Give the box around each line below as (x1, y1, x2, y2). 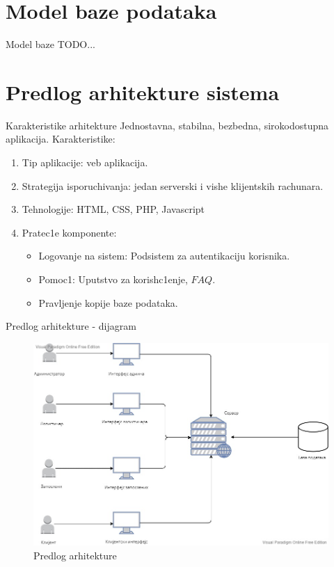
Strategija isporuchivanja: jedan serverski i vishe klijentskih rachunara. (22, 178, 324, 193)
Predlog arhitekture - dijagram (6, 319, 136, 333)
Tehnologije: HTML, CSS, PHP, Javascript (22, 202, 205, 216)
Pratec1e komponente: (22, 225, 117, 239)
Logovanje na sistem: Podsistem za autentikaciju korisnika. (38, 248, 290, 263)
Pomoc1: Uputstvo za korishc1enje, (38, 272, 188, 286)
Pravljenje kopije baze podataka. (38, 295, 178, 310)
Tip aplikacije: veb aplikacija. (22, 155, 148, 170)
